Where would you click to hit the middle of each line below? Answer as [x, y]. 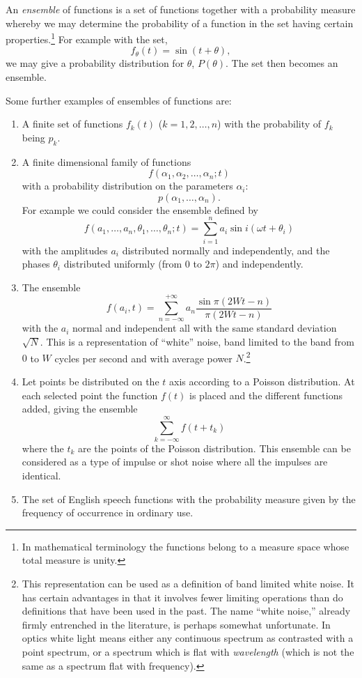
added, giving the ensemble [80, 409]
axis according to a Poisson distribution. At [262, 381]
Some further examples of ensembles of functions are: [119, 100]
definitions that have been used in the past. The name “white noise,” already [186, 611]
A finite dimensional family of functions [107, 161]
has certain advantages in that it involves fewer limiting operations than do [182, 597]
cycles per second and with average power [143, 358]
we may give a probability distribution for [95, 63]
